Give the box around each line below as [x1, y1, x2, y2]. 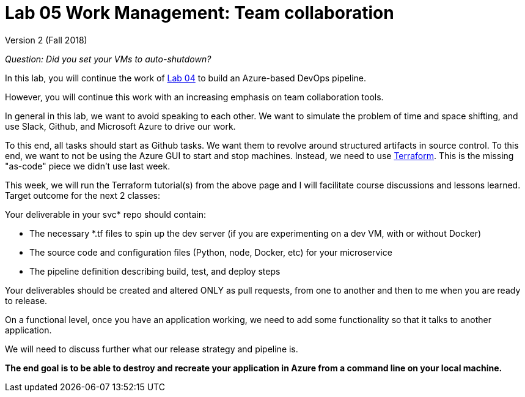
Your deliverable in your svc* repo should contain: [5, 209, 206, 220]
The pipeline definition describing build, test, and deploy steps [29, 265, 281, 276]
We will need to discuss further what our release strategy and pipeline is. [5, 343, 298, 354]
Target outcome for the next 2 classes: [5, 190, 161, 201]
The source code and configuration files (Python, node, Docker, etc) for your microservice [29, 247, 392, 258]
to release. [5, 295, 48, 306]
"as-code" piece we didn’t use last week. [5, 160, 171, 171]
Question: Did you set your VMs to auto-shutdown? [5, 53, 211, 64]
